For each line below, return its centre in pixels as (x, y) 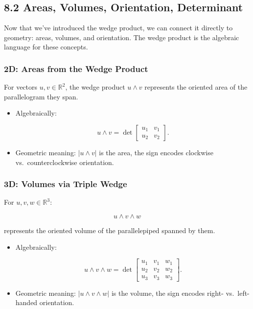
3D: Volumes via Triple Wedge (66, 184)
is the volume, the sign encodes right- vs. (173, 293)
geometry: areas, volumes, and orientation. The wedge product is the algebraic (122, 37)
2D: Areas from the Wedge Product (76, 68)
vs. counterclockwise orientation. (65, 162)
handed (26, 302)
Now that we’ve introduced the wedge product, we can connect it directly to (118, 28)
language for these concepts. (46, 47)
